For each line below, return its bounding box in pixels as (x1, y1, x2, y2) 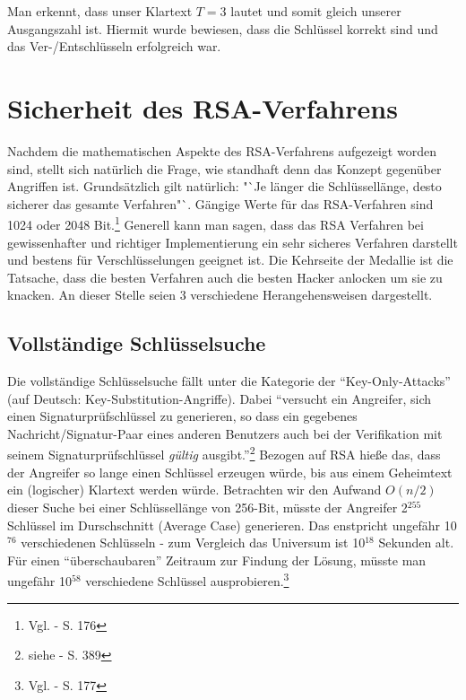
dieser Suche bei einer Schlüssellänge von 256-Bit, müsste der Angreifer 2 (7, 497, 408, 516)
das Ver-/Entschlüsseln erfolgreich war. (7, 37, 221, 56)
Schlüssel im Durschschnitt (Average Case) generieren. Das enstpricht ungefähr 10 (7, 515, 457, 534)
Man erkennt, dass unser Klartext (7, 2, 193, 20)
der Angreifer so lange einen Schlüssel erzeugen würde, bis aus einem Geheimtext (7, 462, 453, 481)
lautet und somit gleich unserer (230, 2, 401, 20)
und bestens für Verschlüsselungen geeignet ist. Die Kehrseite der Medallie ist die (7, 250, 453, 269)
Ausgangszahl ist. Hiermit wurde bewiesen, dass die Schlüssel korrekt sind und (7, 19, 438, 38)
